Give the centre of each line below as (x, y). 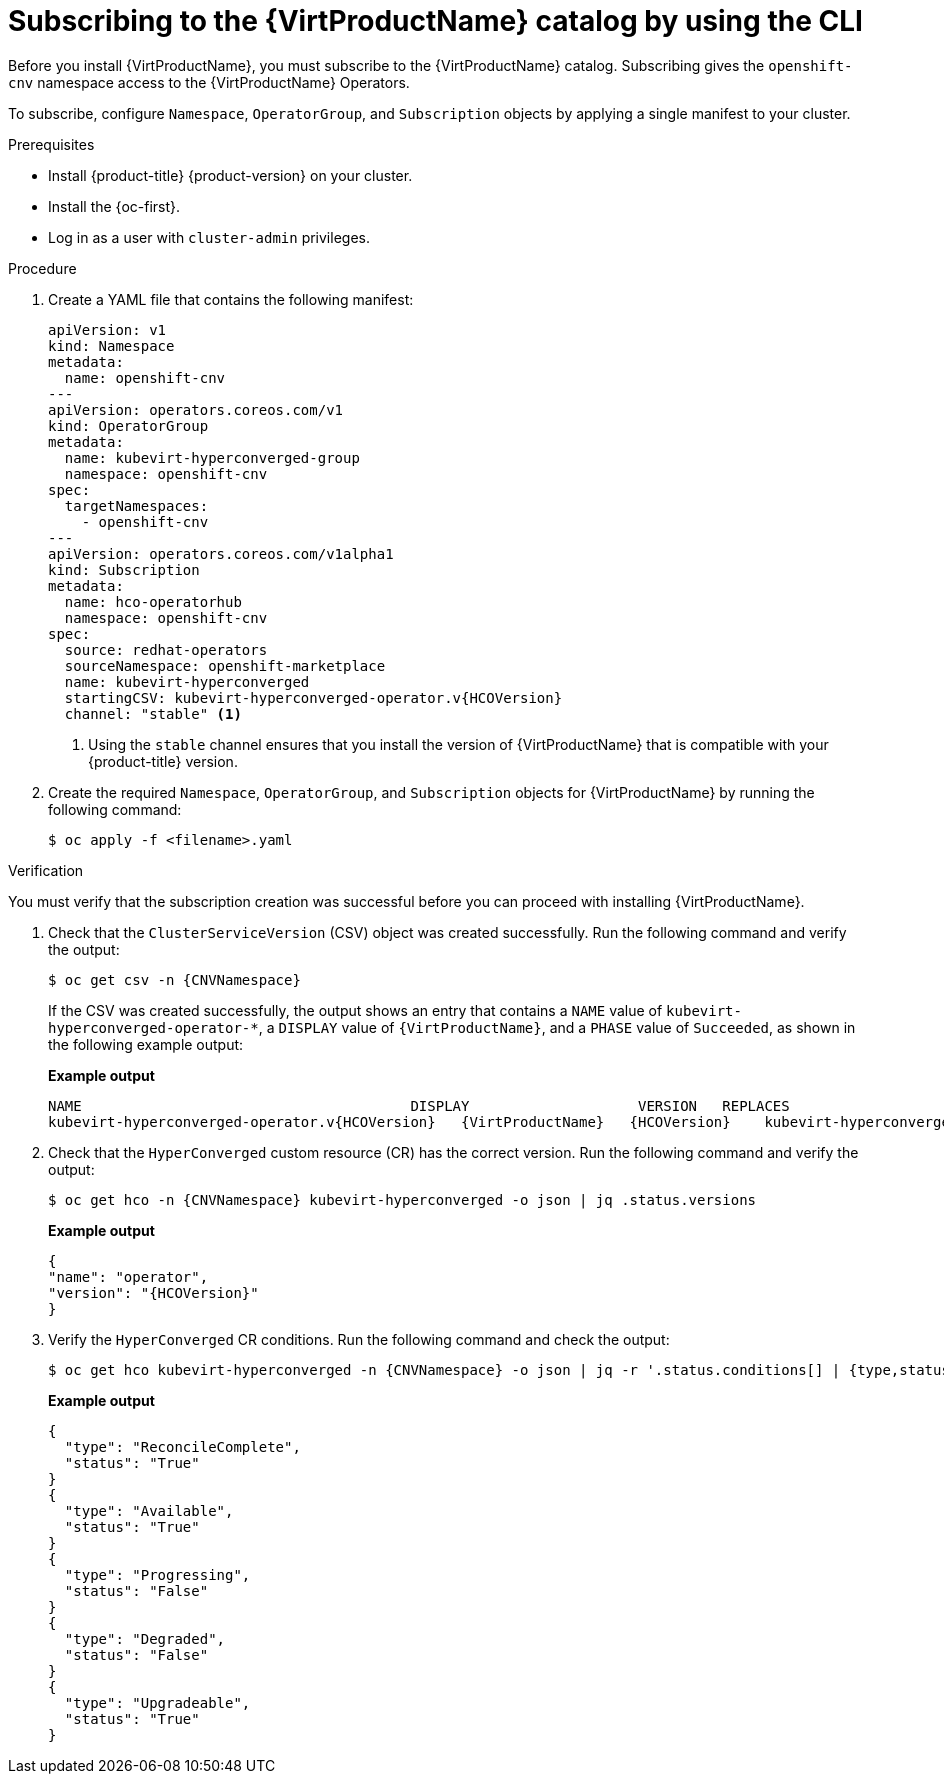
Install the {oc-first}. (114, 206)
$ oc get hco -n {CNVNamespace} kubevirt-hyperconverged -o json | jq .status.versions (402, 1199)
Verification (46, 870)
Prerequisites (51, 144)
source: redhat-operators (166, 649)
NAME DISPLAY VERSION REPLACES (419, 1105)
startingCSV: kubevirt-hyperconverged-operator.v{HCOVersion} (313, 697)
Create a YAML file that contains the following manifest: (231, 299)
